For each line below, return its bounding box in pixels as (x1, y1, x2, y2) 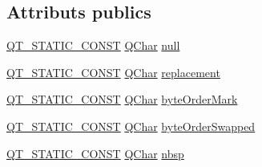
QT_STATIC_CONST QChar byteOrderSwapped (6, 117, 256, 134)
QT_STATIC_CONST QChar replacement (6, 63, 220, 80)
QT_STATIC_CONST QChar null (6, 37, 180, 54)
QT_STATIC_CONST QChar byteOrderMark (6, 91, 238, 108)
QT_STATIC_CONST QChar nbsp (6, 145, 184, 161)
